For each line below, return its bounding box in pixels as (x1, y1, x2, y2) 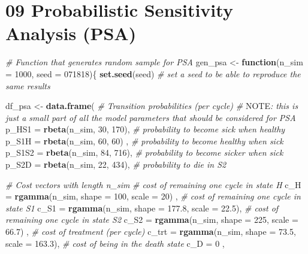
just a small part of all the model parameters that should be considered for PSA (5, 111, 296, 123)
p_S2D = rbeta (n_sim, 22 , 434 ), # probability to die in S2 (5, 158, 227, 171)
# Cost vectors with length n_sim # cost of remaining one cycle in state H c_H (5, 178, 301, 190)
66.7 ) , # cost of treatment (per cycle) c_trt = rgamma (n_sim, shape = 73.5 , (5, 225, 296, 238)
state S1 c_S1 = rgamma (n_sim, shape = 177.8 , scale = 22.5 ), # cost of (5, 201, 279, 214)
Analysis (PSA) (5, 21, 137, 46)
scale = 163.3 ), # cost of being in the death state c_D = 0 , (5, 237, 225, 249)
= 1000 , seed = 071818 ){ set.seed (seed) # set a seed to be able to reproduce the (5, 67, 301, 80)
